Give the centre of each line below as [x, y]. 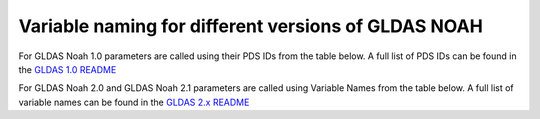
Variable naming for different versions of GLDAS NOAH [251, 26]
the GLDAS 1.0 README [67, 69]
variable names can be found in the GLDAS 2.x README [134, 102]
